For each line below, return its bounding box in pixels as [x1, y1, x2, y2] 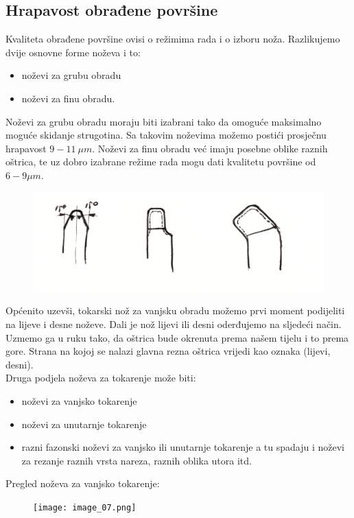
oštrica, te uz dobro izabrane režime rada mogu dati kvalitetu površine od [5, 154, 316, 169]
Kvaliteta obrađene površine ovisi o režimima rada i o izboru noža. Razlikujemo [5, 32, 340, 46]
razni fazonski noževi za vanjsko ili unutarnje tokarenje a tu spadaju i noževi [21, 440, 344, 454]
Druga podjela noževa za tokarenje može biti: [5, 370, 196, 385]
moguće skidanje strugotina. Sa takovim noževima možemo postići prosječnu [5, 128, 327, 142]
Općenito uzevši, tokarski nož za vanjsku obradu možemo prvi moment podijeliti [5, 303, 345, 318]
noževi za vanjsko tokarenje [21, 394, 137, 408]
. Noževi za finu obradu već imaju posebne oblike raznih [92, 141, 328, 155]
